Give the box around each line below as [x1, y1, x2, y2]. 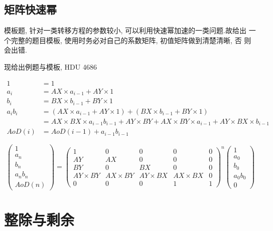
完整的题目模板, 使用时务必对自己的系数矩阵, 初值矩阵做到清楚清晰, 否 [11, 35, 242, 45]
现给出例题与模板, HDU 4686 [4, 61, 97, 72]
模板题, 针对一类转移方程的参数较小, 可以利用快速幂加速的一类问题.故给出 [4, 25, 246, 36]
